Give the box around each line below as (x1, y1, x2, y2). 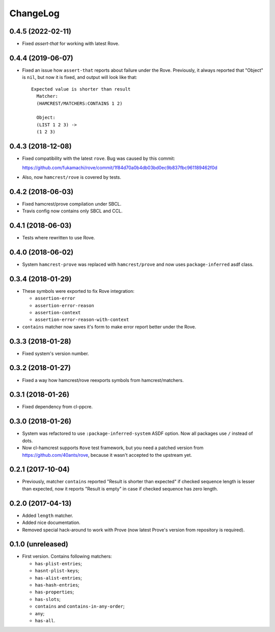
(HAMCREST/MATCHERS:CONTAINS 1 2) (36, 100, 123, 106)
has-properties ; (35, 589, 74, 595)
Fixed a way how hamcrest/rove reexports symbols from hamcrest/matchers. (22, 377, 184, 383)
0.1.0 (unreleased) (9, 540, 69, 548)
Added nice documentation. (22, 519, 81, 526)
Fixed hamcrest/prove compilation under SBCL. (22, 201, 122, 207)
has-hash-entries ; (35, 582, 80, 588)
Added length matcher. (22, 512, 73, 518)
